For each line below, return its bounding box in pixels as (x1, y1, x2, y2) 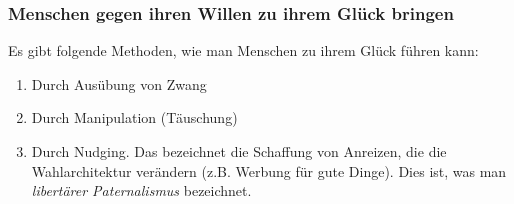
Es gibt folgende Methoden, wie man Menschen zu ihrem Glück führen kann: (8, 40, 479, 61)
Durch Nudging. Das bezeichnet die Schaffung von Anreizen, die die (31, 141, 447, 161)
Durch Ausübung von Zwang (31, 73, 207, 94)
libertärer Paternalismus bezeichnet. (31, 180, 252, 201)
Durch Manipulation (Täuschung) (31, 107, 238, 128)
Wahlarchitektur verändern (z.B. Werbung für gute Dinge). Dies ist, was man (31, 160, 507, 181)
